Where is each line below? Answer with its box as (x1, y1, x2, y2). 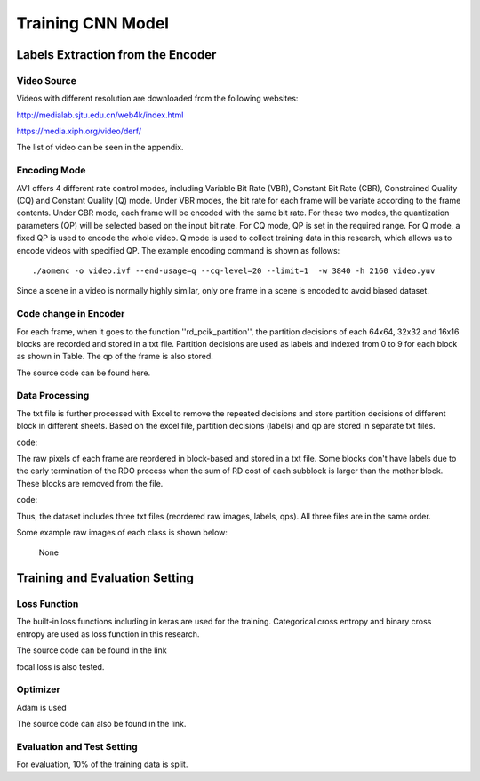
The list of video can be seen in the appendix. (16, 142, 184, 153)
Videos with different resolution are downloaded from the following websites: (16, 93, 299, 104)
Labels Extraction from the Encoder (16, 47, 217, 62)
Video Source (16, 74, 77, 86)
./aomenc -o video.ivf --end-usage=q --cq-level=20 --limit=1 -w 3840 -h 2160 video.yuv (32, 265, 436, 276)
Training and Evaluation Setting (16, 570, 195, 586)
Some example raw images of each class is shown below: (16, 527, 228, 537)
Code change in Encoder (16, 308, 125, 320)
